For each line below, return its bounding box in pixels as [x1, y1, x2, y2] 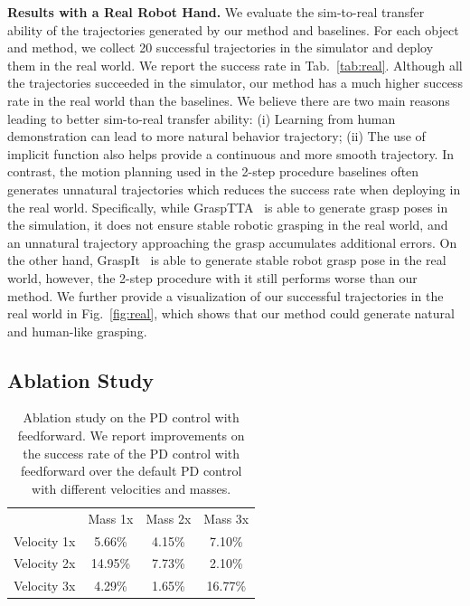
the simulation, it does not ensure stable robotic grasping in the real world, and [7, 215, 448, 234]
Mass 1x [88, 508, 134, 527]
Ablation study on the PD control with [23, 408, 240, 427]
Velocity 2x [14, 554, 76, 573]
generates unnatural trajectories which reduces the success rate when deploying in [7, 179, 461, 198]
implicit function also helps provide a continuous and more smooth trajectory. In [7, 144, 455, 163]
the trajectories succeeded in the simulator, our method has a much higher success [7, 73, 463, 92]
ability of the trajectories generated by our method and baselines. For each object [7, 20, 459, 39]
